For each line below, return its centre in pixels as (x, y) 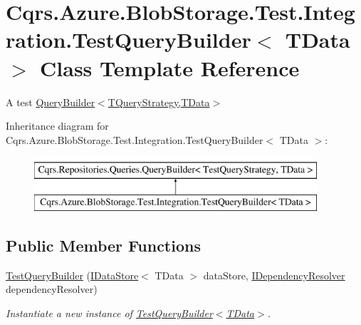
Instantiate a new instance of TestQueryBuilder (109, 313)
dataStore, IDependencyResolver (274, 275)
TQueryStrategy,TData (159, 102)
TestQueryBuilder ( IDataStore (72, 275)
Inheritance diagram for (57, 126)
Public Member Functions (103, 245)
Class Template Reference (170, 67)
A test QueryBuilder (51, 102)
